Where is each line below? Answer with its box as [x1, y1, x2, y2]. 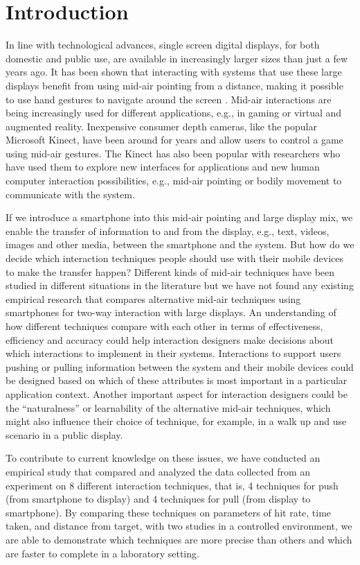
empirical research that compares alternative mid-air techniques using [6, 291, 301, 306]
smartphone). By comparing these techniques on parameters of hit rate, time [6, 505, 332, 519]
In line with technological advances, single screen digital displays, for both [6, 37, 320, 52]
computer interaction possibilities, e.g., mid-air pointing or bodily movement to [6, 173, 342, 188]
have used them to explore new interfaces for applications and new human [6, 159, 320, 174]
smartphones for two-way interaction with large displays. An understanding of [6, 305, 336, 320]
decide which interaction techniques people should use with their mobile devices [6, 251, 344, 266]
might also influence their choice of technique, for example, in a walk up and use [6, 414, 347, 428]
